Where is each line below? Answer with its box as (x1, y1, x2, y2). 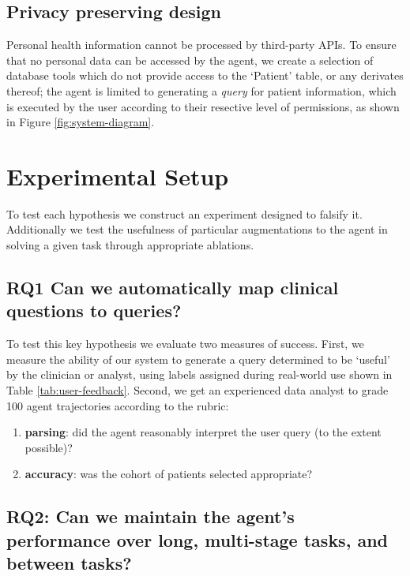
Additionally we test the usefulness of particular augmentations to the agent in (6, 221, 388, 238)
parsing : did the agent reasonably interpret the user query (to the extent (24, 424, 382, 440)
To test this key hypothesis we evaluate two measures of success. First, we (6, 335, 364, 352)
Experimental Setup (6, 159, 229, 192)
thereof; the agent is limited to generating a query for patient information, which (6, 82, 397, 99)
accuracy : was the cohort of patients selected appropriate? (24, 466, 313, 482)
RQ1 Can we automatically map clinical (6, 275, 339, 300)
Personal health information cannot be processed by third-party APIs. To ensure (6, 36, 397, 53)
